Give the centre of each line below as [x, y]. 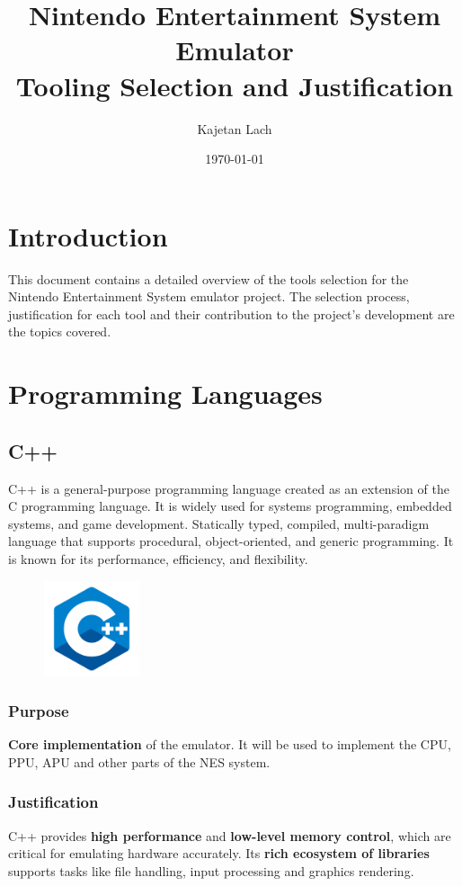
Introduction [88, 235]
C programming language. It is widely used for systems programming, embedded [230, 506]
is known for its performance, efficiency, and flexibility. [158, 558]
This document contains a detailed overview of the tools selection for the [209, 278]
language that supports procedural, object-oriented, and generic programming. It [231, 541]
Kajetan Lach [235, 128]
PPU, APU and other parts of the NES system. [139, 761]
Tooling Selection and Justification [235, 85]
